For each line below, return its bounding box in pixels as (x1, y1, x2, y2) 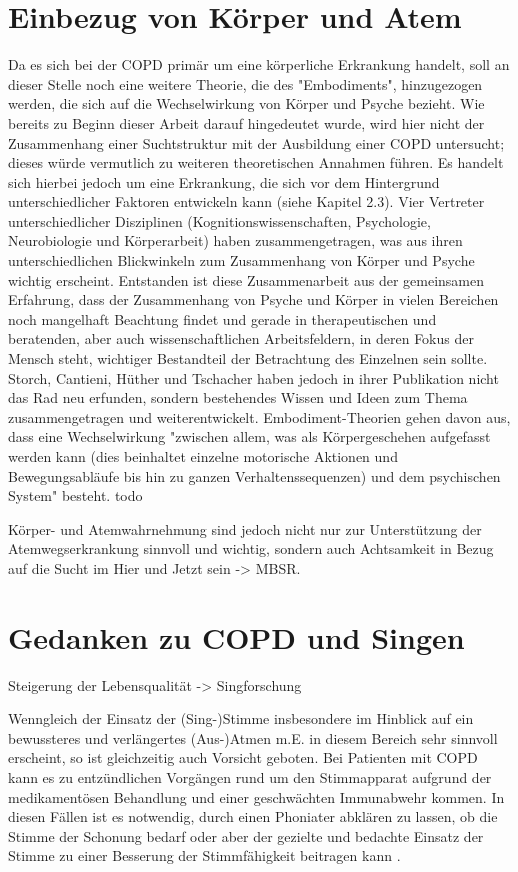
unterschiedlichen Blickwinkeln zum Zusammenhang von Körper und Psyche (8, 250, 475, 271)
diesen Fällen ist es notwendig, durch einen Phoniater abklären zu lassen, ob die (8, 806, 498, 827)
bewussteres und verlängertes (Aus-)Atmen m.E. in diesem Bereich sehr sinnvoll (8, 727, 498, 748)
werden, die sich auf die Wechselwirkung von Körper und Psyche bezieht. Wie (8, 93, 485, 114)
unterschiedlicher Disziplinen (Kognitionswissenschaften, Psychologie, (8, 210, 431, 231)
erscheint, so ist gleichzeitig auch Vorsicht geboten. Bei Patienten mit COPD (8, 747, 478, 768)
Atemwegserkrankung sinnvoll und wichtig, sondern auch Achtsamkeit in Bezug (8, 538, 494, 559)
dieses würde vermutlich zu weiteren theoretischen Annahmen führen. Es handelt (8, 152, 504, 173)
